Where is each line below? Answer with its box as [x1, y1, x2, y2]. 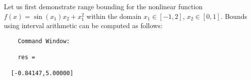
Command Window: [17, 37, 70, 45]
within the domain [86, 11, 142, 21]
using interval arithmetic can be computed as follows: [4, 20, 163, 31]
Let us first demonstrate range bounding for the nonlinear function [4, 1, 203, 11]
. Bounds [220, 11, 247, 21]
